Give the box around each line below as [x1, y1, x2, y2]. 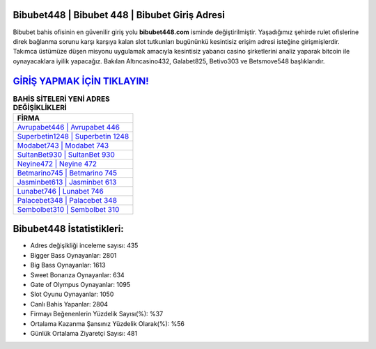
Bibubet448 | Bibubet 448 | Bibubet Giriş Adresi [13, 9, 226, 21]
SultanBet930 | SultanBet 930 [17, 150, 115, 160]
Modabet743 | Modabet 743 [17, 140, 109, 150]
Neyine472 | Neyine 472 [17, 159, 97, 169]
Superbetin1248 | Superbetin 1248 [17, 131, 130, 141]
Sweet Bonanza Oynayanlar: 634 [30, 270, 125, 279]
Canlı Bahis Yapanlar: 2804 [30, 300, 108, 308]
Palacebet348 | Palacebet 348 [17, 195, 118, 205]
